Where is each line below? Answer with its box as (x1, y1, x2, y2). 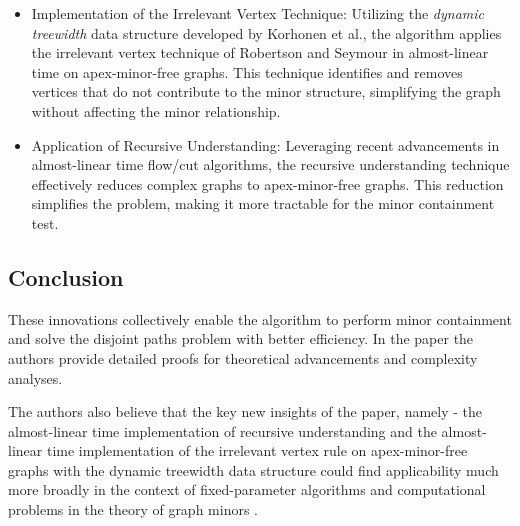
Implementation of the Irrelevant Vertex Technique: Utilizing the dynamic (31, 3, 485, 23)
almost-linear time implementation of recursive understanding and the (8, 420, 437, 441)
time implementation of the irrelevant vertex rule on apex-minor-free (46, 440, 468, 461)
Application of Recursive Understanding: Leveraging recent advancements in (31, 134, 500, 155)
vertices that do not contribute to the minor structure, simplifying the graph (31, 81, 501, 102)
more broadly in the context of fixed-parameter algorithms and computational (8, 479, 486, 500)
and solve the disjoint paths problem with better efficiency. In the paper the (8, 328, 474, 349)
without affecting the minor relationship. (31, 100, 281, 121)
